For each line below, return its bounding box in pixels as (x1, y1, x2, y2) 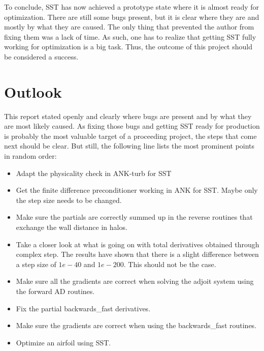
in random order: (4, 151, 57, 161)
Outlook (4, 81, 62, 102)
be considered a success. (4, 51, 79, 62)
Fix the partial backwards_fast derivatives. (16, 303, 151, 313)
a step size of (16, 258, 56, 269)
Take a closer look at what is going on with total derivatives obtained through (16, 239, 259, 249)
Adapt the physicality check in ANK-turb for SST (16, 167, 172, 178)
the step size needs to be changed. (16, 194, 122, 205)
